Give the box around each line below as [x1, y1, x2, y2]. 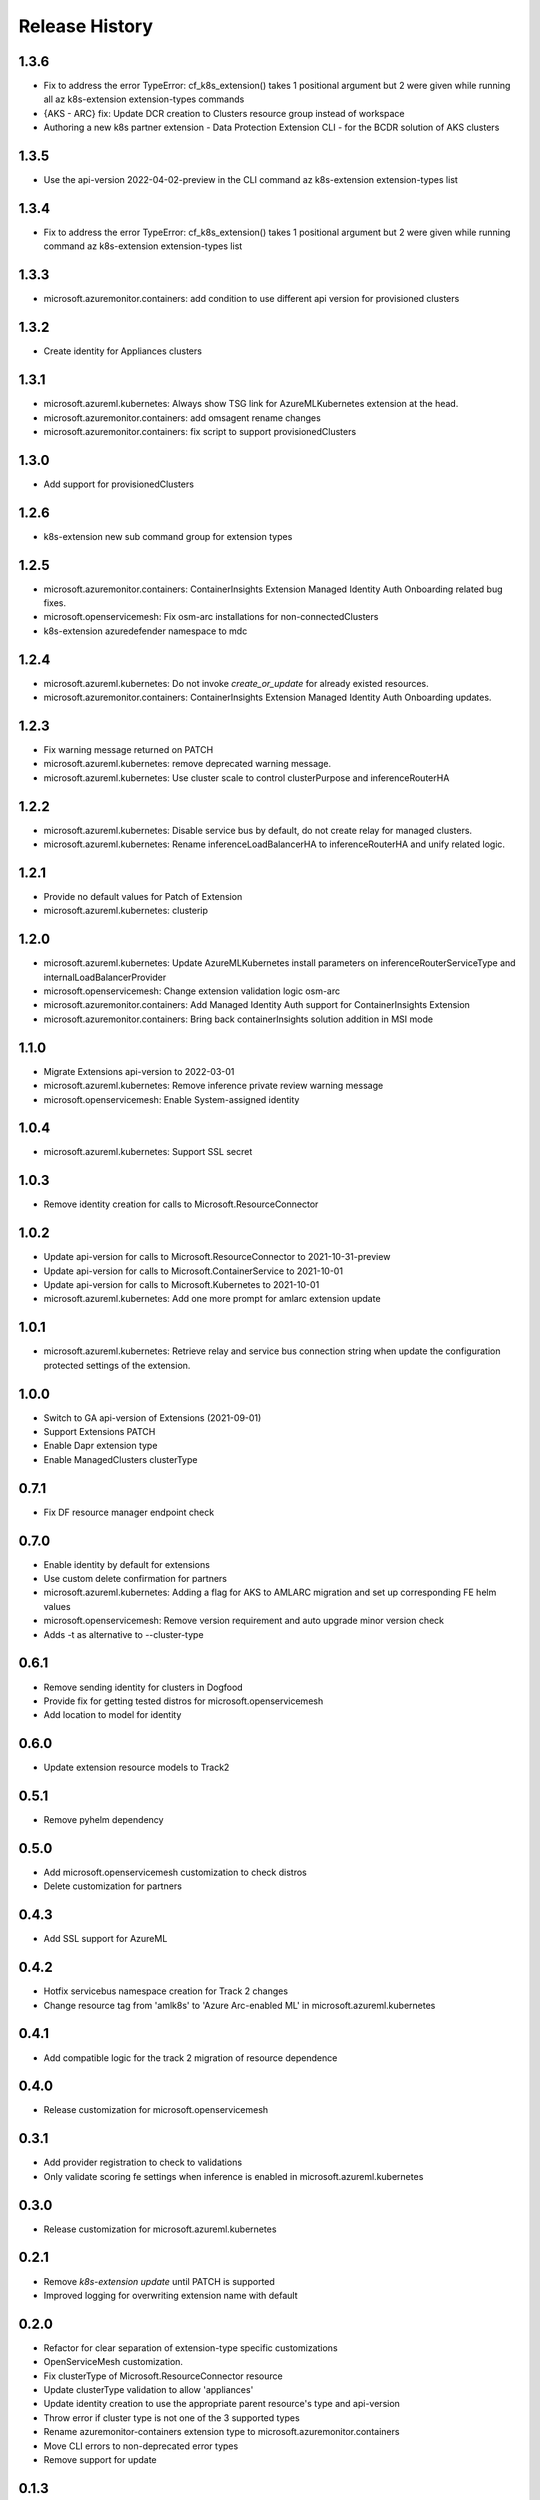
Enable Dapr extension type [43, 1440, 158, 1452]
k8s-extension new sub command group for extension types [43, 530, 293, 542]
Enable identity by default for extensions [43, 1558, 210, 1570]
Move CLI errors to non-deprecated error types [43, 2440, 239, 2452]
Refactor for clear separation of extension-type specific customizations [43, 2341, 339, 2354]
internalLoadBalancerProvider [43, 971, 167, 983]
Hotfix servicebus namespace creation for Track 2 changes [43, 1985, 289, 1997]
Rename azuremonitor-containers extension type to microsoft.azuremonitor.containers [43, 2426, 400, 2438]
